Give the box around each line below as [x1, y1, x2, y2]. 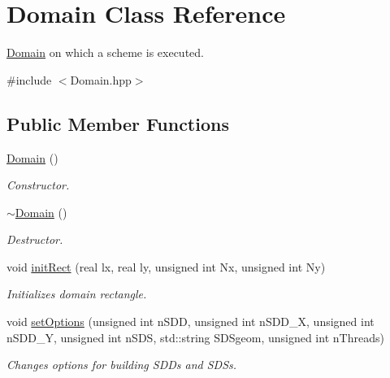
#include [6, 71, 52, 88]
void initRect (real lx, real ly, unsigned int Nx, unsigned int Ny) [6, 258, 326, 275]
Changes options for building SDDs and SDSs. [6, 356, 237, 373]
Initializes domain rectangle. [6, 285, 147, 302]
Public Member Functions [6, 111, 229, 136]
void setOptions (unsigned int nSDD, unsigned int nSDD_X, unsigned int [6, 313, 375, 330]
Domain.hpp [70, 71, 132, 88]
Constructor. [6, 176, 70, 193]
